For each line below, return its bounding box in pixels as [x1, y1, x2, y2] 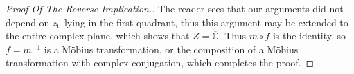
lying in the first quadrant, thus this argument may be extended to [64, 15, 348, 29]
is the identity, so [272, 28, 346, 43]
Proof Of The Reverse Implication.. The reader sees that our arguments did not [6, 1, 344, 15]
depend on [6, 15, 50, 29]
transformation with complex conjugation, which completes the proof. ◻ [6, 55, 315, 70]
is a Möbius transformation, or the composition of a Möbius [44, 41, 299, 56]
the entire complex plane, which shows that [6, 28, 190, 43]
